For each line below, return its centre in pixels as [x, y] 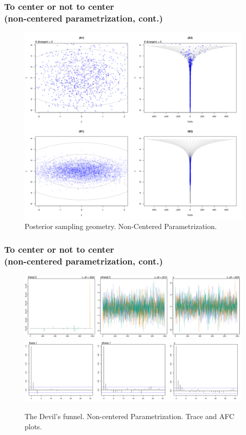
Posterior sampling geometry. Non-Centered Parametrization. [121, 226]
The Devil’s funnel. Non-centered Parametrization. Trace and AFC [130, 416]
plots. [33, 426]
